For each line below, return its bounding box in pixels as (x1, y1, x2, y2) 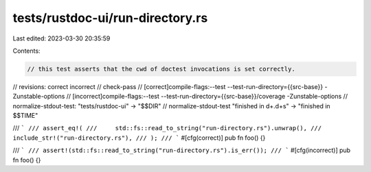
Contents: (12, 47, 41, 55)
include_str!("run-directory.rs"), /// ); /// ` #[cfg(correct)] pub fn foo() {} (12, 134, 266, 142)
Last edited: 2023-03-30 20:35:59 (12, 34, 111, 42)
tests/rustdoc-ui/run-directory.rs (12, 10, 208, 25)
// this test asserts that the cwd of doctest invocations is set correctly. (27, 65, 295, 73)
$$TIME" (12, 112, 38, 120)
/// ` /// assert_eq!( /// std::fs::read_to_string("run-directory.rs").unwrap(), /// (12, 124, 322, 132)
